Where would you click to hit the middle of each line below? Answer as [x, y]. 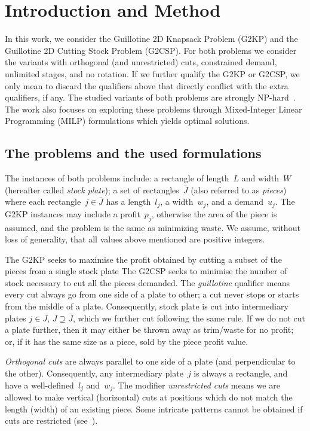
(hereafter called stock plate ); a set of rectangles [92, 189]
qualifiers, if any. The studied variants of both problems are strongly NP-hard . [150, 97]
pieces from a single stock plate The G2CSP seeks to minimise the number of [146, 271]
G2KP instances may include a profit [73, 213]
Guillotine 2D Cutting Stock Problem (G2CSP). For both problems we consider [151, 50]
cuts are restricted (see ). [51, 421]
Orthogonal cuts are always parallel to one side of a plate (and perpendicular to [150, 361]
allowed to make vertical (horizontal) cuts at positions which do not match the [149, 397]
